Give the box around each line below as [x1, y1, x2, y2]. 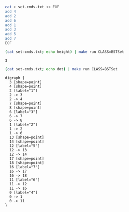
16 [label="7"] [9, 164, 40, 169]
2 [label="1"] [9, 88, 38, 93]
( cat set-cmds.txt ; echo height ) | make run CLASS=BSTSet [5, 49, 124, 54]
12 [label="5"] [9, 143, 40, 148]
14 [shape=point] [9, 139, 44, 144]
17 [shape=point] [9, 156, 44, 161]
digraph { [5, 75, 25, 80]
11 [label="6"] [9, 177, 40, 182]
